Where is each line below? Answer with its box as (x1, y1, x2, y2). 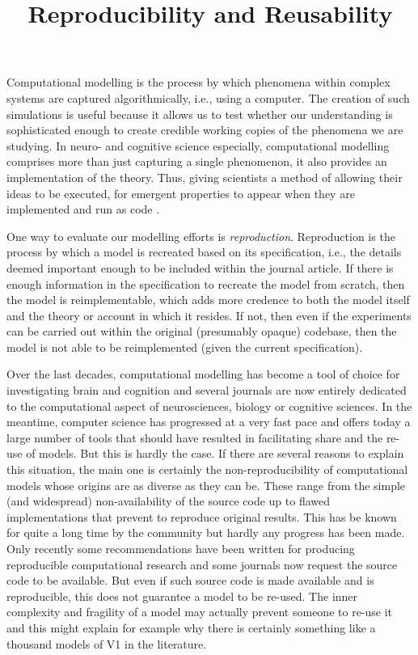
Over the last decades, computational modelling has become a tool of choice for (6, 366, 400, 382)
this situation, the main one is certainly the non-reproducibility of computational (6, 461, 408, 478)
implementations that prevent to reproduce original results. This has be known (6, 508, 397, 525)
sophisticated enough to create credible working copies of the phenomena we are (6, 121, 403, 138)
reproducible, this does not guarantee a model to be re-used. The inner (6, 587, 358, 604)
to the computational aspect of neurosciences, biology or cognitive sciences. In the (6, 397, 412, 414)
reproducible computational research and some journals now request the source (6, 556, 398, 573)
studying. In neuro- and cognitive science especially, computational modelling (6, 137, 390, 154)
